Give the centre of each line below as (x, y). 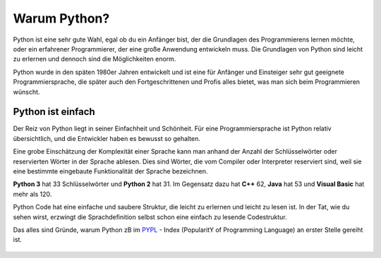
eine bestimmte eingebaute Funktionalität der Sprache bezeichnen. (110, 171)
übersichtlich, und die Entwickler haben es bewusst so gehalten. (107, 138)
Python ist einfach (54, 112)
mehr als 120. (32, 194)
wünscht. (26, 92)
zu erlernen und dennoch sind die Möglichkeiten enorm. (95, 59)
